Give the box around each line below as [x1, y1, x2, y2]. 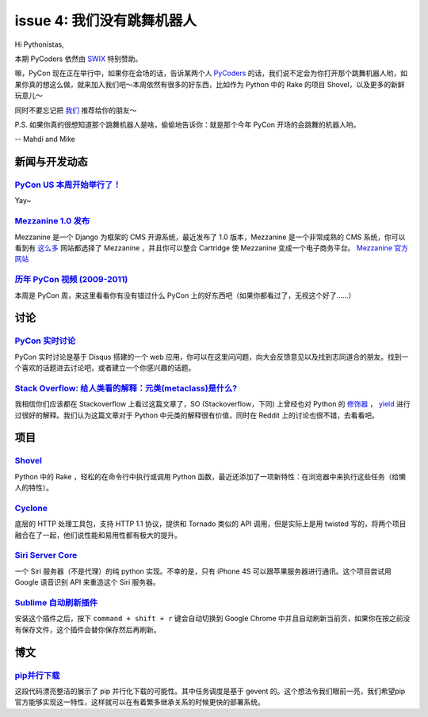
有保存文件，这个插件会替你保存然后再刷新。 [14, 624, 161, 634]
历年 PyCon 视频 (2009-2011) [14, 274, 128, 285]
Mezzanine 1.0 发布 [14, 215, 90, 227]
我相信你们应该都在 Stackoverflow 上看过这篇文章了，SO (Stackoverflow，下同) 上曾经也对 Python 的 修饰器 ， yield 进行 [14, 399, 411, 409]
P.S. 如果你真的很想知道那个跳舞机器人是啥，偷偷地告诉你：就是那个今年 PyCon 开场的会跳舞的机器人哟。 [14, 120, 361, 129]
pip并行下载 [14, 669, 60, 681]
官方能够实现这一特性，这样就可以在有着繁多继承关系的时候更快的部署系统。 [14, 697, 265, 707]
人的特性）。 [14, 483, 53, 493]
